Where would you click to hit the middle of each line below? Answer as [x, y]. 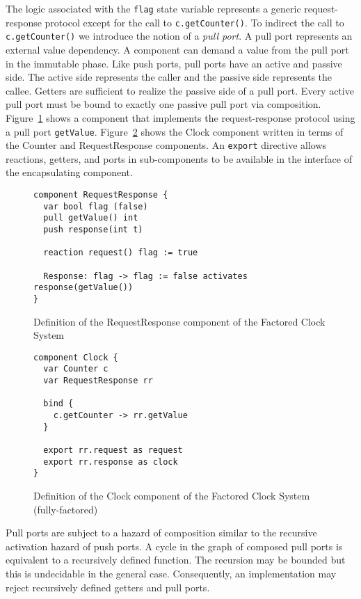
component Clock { [76, 357]
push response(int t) [93, 230]
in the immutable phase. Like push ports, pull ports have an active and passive [174, 63]
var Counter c [76, 369]
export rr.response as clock [111, 462]
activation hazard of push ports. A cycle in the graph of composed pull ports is [174, 546]
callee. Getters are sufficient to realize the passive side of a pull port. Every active [180, 90]
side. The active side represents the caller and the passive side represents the [169, 77]
